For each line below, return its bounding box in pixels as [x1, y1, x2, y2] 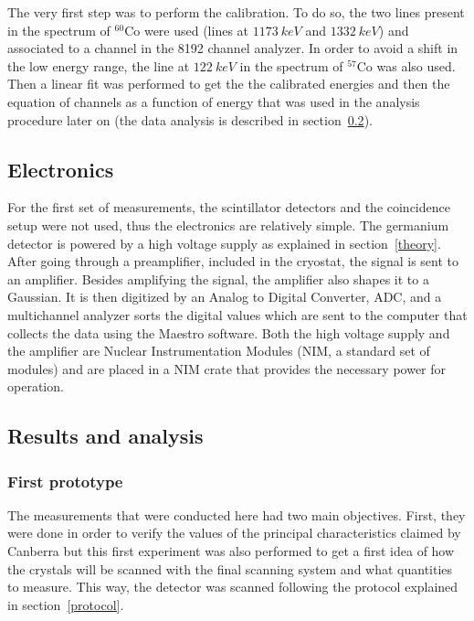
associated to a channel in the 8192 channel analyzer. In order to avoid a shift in [7, 38, 458, 58]
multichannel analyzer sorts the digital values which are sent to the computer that [7, 305, 468, 324]
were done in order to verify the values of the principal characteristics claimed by [7, 523, 461, 542]
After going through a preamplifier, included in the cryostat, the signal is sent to [7, 252, 459, 271]
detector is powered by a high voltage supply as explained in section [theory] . [7, 233, 441, 252]
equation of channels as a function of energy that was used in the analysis [7, 91, 420, 111]
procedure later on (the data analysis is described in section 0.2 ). [7, 110, 373, 129]
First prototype [7, 469, 123, 492]
